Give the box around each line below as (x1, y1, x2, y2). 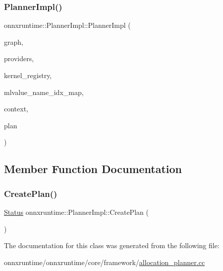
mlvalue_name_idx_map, (4, 87, 84, 97)
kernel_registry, (4, 70, 52, 80)
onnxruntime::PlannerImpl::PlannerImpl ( (4, 20, 131, 30)
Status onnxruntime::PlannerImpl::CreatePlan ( (4, 206, 149, 217)
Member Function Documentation (4, 161, 182, 177)
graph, (4, 36, 23, 47)
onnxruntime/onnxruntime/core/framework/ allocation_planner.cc (4, 257, 205, 267)
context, (4, 103, 28, 114)
